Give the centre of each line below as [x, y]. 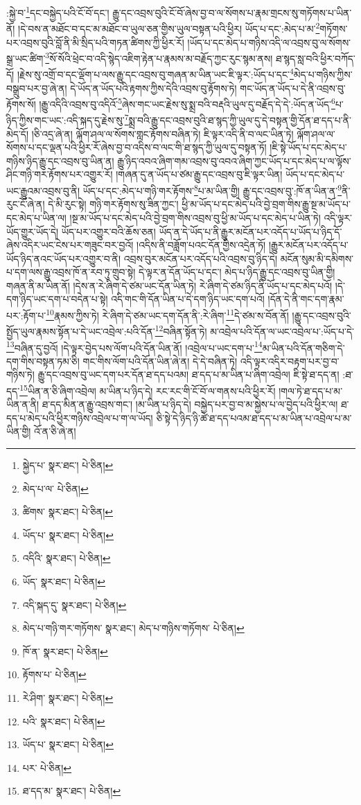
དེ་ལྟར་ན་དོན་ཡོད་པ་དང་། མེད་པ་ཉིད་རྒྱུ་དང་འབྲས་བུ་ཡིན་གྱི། [237, 272]
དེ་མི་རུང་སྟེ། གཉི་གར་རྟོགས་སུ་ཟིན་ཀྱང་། [113, 204]
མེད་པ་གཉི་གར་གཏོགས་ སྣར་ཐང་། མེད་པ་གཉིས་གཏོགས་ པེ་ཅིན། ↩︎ [133, 628]
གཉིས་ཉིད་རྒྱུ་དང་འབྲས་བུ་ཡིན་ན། [60, 160]
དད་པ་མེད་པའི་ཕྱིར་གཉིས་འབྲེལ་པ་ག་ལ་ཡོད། [80, 417]
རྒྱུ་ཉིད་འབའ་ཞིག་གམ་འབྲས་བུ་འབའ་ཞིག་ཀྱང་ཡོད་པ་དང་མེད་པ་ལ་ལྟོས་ [234, 160]
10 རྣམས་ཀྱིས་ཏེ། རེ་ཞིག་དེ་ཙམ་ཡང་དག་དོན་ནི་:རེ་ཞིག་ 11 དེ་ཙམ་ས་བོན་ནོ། [167, 314]
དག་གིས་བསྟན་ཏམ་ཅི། [43, 361]
